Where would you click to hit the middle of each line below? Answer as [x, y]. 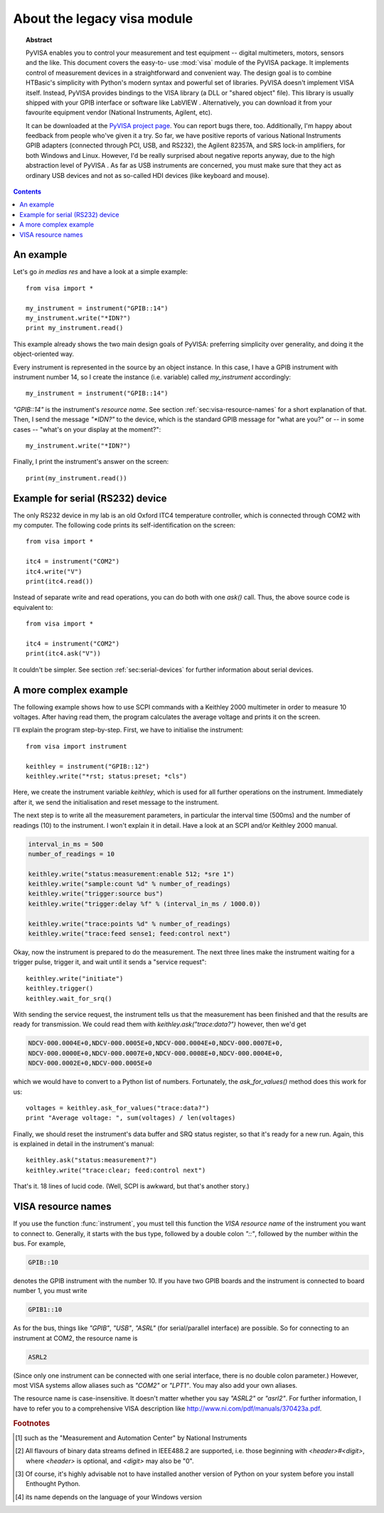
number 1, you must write [50, 1291]
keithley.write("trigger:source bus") [96, 894]
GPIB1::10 [45, 1310]
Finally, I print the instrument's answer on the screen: [91, 462]
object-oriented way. [44, 354]
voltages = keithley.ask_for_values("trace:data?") [118, 1108]
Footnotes [32, 1423]
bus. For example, [39, 1243]
